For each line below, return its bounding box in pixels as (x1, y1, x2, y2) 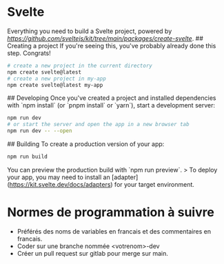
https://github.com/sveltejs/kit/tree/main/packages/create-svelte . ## (7, 34, 203, 42)
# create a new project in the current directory (7, 62, 153, 69)
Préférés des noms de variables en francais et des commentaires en (17, 227, 212, 235)
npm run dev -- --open (7, 128, 72, 134)
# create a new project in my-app (7, 75, 107, 82)
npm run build (7, 153, 48, 161)
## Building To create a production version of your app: (7, 140, 165, 148)
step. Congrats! (7, 49, 52, 57)
